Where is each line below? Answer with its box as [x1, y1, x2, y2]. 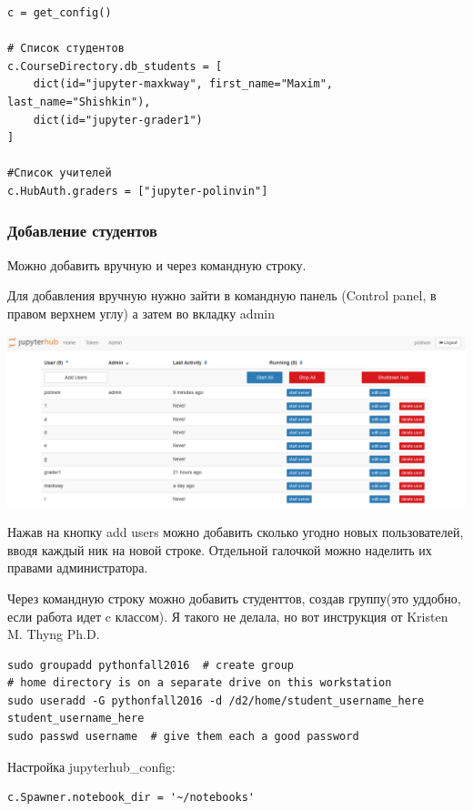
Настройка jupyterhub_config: [7, 756, 176, 776]
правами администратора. [7, 558, 148, 577]
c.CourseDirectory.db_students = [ [7, 59, 223, 73]
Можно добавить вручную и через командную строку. [7, 255, 307, 274]
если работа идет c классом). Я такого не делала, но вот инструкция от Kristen [7, 606, 448, 625]
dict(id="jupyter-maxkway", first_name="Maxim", [33, 77, 333, 91]
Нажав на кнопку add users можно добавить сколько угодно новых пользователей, [7, 522, 464, 542]
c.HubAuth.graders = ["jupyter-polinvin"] [7, 184, 268, 198]
